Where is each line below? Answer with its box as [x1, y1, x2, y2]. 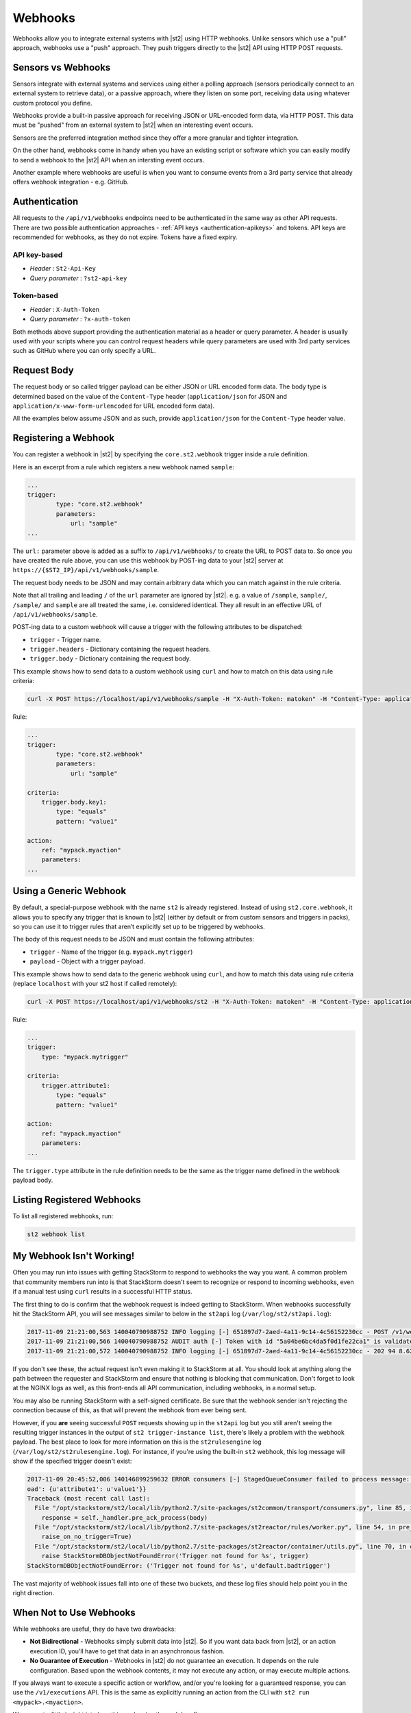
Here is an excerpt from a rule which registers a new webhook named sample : [12, 463, 234, 471]
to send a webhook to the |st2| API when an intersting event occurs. [12, 156, 205, 164]
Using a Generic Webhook [12, 885, 127, 897]
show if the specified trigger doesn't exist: [12, 1457, 132, 1466]
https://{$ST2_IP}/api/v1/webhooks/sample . [12, 566, 160, 574]
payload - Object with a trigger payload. [29, 957, 145, 965]
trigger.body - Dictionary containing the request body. [29, 654, 191, 663]
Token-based [12, 291, 58, 301]
